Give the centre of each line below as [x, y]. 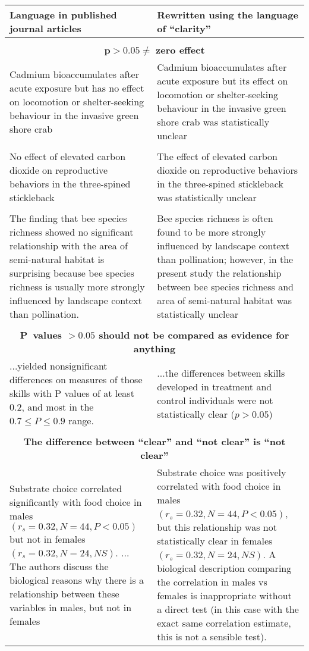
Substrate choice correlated [66, 488]
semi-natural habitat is [57, 259]
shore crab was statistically [213, 122]
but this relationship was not [217, 527]
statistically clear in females [215, 541]
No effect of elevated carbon [68, 156]
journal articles [45, 28]
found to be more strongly [212, 232]
